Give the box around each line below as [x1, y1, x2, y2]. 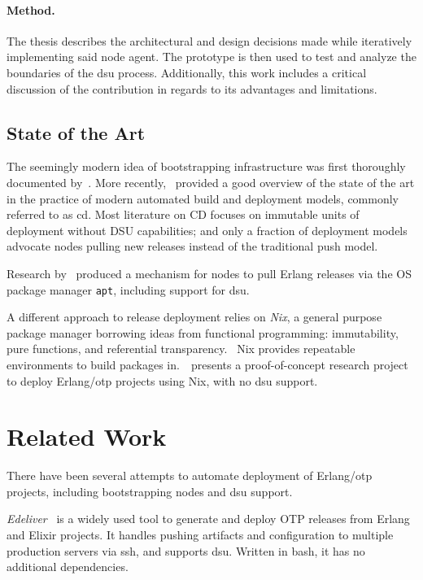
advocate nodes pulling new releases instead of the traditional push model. [7, 238, 378, 255]
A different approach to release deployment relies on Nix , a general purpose [7, 308, 382, 325]
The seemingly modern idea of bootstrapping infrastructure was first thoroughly [7, 158, 406, 175]
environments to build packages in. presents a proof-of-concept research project [7, 355, 408, 373]
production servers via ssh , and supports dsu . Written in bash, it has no [7, 542, 365, 559]
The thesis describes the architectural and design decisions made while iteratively [7, 32, 412, 49]
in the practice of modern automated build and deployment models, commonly [7, 190, 399, 207]
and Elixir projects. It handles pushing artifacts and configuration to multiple [7, 526, 394, 543]
